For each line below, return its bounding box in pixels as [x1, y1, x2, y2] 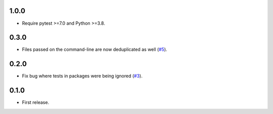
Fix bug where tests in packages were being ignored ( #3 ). [22, 73, 143, 79]
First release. [22, 99, 50, 105]
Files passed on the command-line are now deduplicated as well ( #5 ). [22, 46, 167, 52]
